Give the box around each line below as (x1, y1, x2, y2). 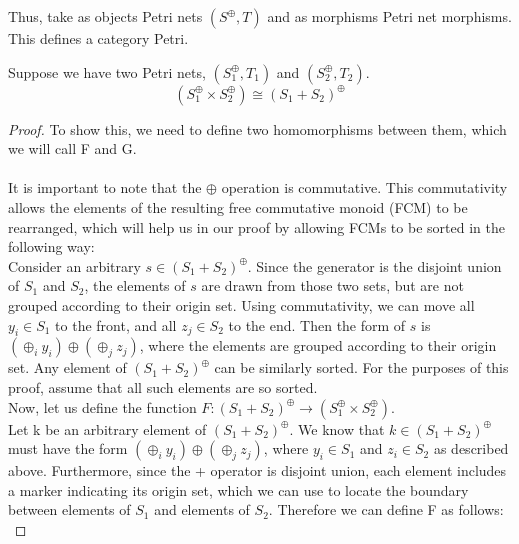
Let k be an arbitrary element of (8, 418, 207, 439)
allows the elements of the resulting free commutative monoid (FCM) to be (8, 196, 468, 217)
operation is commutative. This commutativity (221, 177, 508, 198)
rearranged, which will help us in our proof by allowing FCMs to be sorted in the (8, 216, 505, 237)
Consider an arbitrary (8, 255, 141, 276)
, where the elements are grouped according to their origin (139, 335, 497, 356)
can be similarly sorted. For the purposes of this (214, 357, 509, 378)
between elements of (8, 499, 131, 520)
